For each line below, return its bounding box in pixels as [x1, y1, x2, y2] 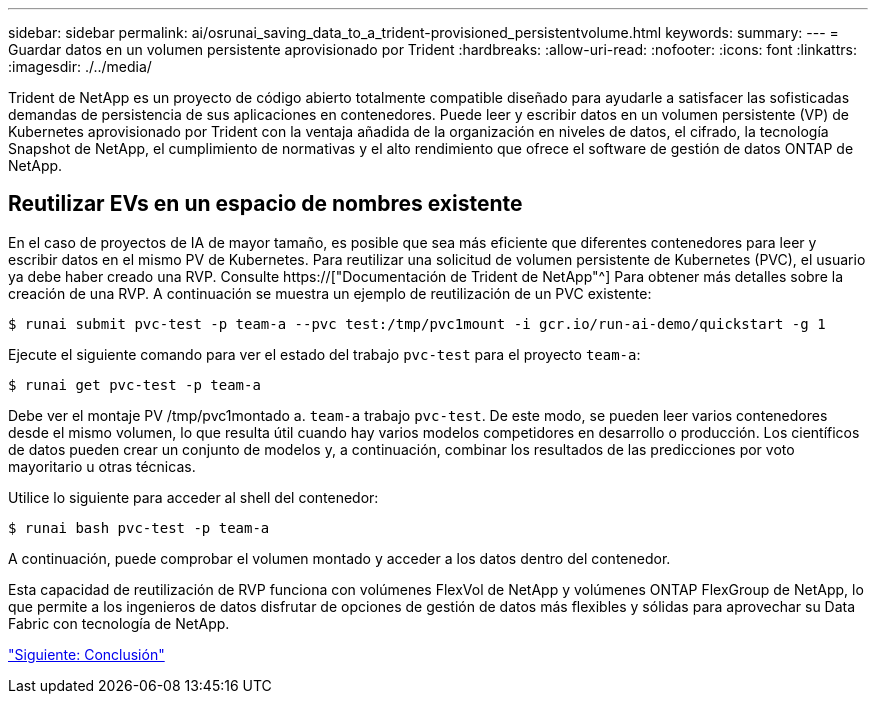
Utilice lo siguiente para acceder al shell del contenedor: [8, 488, 379, 506]
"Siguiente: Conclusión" [8, 645, 165, 663]
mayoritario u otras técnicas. [8, 457, 196, 475]
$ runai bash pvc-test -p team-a [8, 519, 270, 536]
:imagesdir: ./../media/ [8, 58, 152, 75]
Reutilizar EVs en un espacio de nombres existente [8, 191, 523, 217]
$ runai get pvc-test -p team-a [8, 376, 261, 393]
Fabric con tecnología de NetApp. [8, 614, 230, 632]
